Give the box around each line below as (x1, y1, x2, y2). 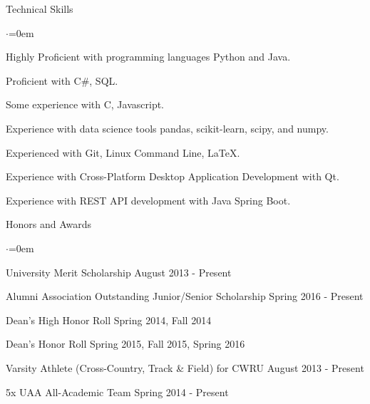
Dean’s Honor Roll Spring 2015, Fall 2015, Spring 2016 (6, 336, 245, 351)
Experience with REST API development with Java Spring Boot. (6, 192, 291, 207)
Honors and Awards (6, 217, 92, 232)
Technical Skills (6, 1, 73, 16)
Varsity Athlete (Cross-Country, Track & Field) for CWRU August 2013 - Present (6, 360, 364, 375)
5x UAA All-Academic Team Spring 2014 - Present (6, 384, 229, 399)
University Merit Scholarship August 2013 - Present (6, 264, 232, 279)
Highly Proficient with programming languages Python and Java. (6, 49, 291, 64)
